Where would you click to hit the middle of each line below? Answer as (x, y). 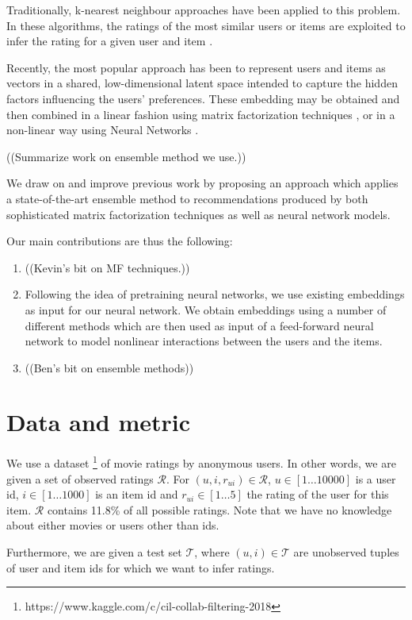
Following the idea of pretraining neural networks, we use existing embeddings (215, 294)
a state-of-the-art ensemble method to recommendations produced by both (187, 198)
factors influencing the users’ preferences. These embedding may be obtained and (203, 98)
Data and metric (99, 422)
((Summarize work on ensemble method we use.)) (126, 156)
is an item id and (137, 494)
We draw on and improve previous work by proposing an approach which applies (202, 183)
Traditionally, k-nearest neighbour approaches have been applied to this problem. (204, 10)
